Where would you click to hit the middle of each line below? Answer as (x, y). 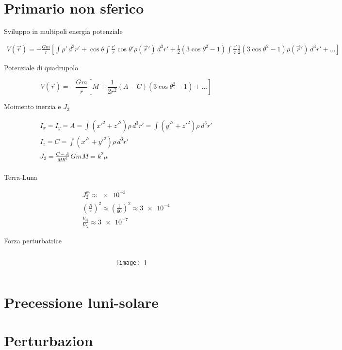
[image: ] (131, 263)
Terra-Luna (21, 177)
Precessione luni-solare (81, 302)
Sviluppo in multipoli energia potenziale (63, 31)
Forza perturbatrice (33, 240)
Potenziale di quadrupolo (41, 67)
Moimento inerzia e (33, 106)
